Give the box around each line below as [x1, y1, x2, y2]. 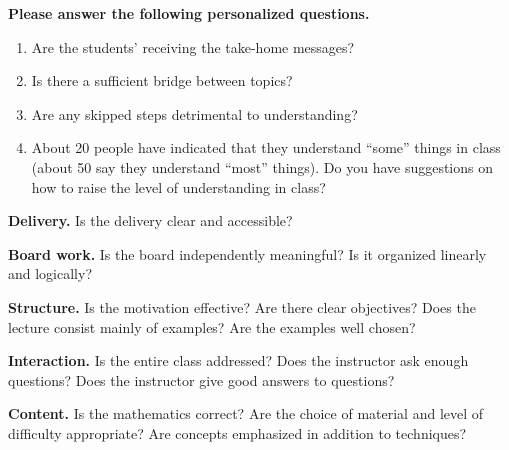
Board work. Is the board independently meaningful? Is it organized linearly [8, 243, 487, 264]
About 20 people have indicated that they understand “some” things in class [31, 137, 501, 158]
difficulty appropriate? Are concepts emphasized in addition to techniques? [8, 422, 467, 443]
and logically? [8, 263, 93, 284]
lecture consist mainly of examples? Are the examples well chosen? [8, 316, 416, 337]
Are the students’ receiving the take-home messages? [31, 36, 355, 57]
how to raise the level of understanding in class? [31, 176, 326, 197]
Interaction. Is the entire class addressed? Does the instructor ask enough [8, 350, 469, 371]
